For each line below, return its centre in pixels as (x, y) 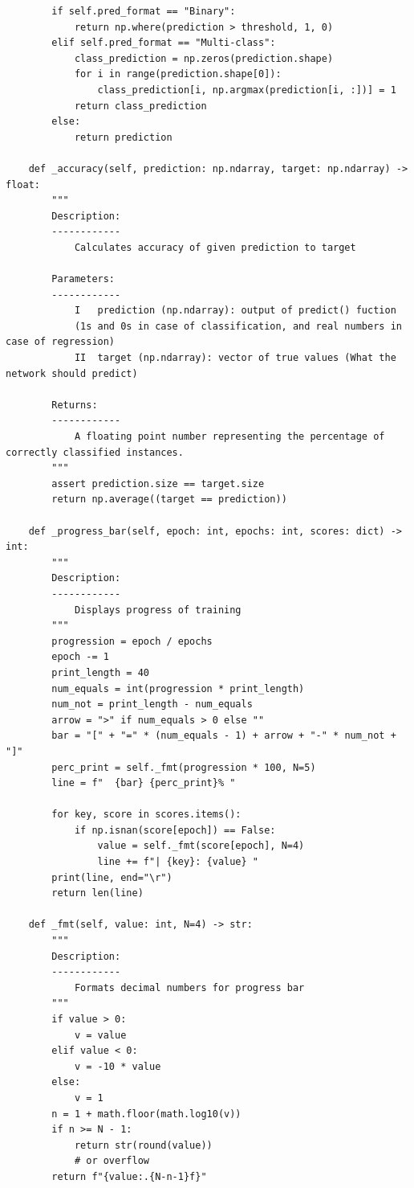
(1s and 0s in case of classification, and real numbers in (238, 326)
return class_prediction (140, 106)
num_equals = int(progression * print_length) (178, 688)
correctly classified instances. (95, 452)
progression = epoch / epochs (132, 641)
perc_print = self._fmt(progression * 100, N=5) (184, 767)
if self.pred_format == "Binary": (144, 11)
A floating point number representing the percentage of (229, 437)
